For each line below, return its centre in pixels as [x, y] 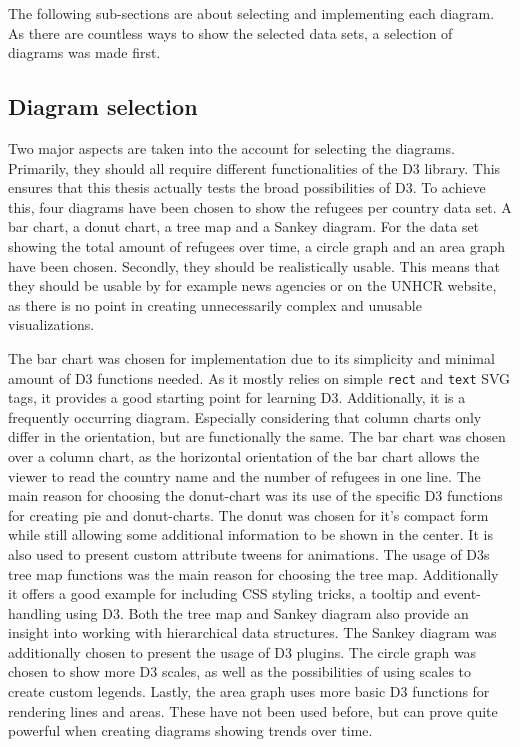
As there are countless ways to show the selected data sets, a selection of [230, 32]
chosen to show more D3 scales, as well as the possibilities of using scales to [240, 671]
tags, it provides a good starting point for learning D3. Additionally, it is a [237, 397]
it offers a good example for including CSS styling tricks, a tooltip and [224, 593]
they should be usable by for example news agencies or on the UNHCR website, [252, 285]
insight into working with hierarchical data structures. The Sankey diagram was [252, 632]
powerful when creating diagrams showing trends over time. [190, 730]
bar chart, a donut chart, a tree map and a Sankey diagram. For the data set [244, 226]
